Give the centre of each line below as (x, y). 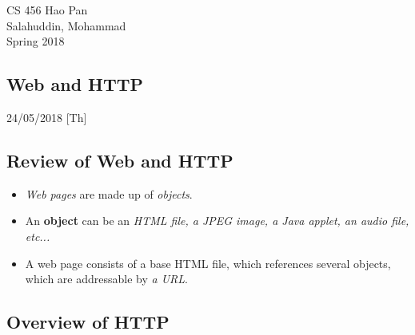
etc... (38, 236)
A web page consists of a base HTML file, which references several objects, (208, 263)
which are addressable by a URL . (106, 279)
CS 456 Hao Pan (47, 10)
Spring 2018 (36, 41)
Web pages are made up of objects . (109, 193)
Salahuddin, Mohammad (66, 25)
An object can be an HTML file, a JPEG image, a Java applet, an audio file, (217, 221)
